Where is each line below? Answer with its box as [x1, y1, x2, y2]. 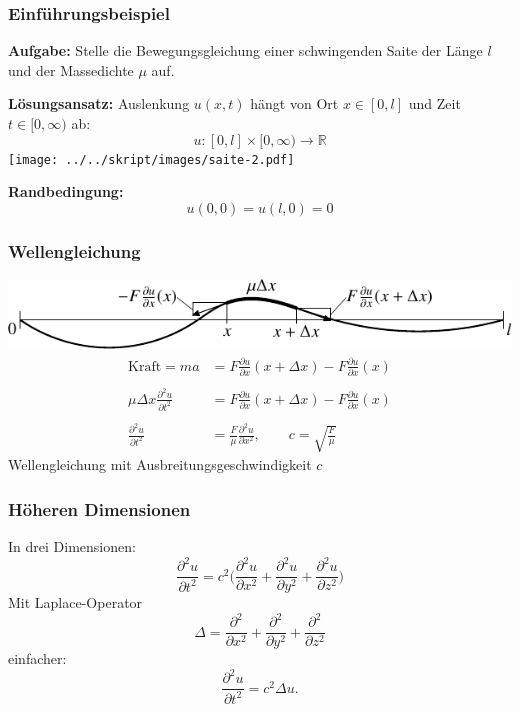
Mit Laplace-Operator [8, 592, 143, 613]
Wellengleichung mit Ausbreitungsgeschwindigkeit [8, 454, 312, 475]
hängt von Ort [250, 93, 339, 114]
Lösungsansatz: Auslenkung [8, 93, 190, 114]
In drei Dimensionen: [8, 536, 136, 557]
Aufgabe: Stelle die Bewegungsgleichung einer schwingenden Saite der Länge [8, 40, 483, 61]
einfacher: [8, 648, 67, 669]
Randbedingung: [8, 181, 124, 202]
